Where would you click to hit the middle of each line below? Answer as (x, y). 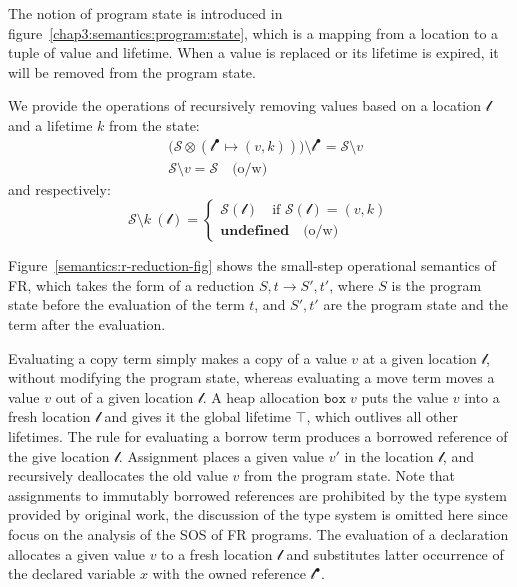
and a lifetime (50, 124)
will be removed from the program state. (132, 71)
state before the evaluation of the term (126, 304)
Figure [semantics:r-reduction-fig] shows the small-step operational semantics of (252, 265)
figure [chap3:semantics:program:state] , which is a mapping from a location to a (253, 32)
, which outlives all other (382, 416)
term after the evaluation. (87, 324)
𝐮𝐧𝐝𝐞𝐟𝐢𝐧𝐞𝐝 (255, 230)
